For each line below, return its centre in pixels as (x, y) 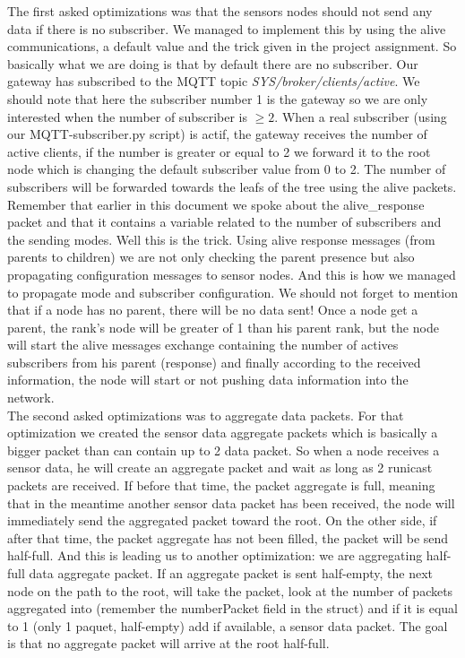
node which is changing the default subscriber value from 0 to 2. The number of (227, 169)
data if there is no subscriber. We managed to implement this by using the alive (227, 28)
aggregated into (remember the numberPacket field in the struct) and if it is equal (232, 608)
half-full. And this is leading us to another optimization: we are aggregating (215, 555)
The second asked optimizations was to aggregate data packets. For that (206, 415)
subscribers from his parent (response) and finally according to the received (214, 362)
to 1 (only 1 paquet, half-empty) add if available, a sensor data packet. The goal (228, 625)
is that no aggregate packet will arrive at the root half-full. (168, 643)
